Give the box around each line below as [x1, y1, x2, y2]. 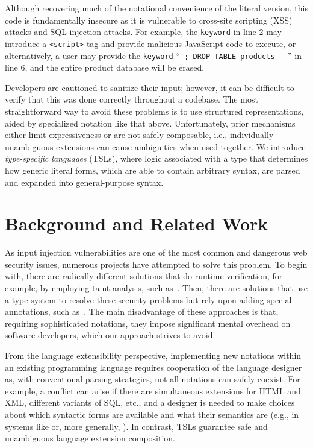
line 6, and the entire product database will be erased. [5, 61, 205, 74]
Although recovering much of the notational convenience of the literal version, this [5, 2, 308, 14]
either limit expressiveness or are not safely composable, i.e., [5, 128, 228, 141]
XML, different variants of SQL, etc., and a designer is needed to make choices [5, 396, 295, 409]
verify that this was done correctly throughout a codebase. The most [5, 93, 258, 106]
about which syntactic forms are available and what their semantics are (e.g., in [5, 408, 299, 420]
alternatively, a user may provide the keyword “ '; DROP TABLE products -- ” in [5, 49, 302, 62]
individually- [229, 128, 276, 141]
